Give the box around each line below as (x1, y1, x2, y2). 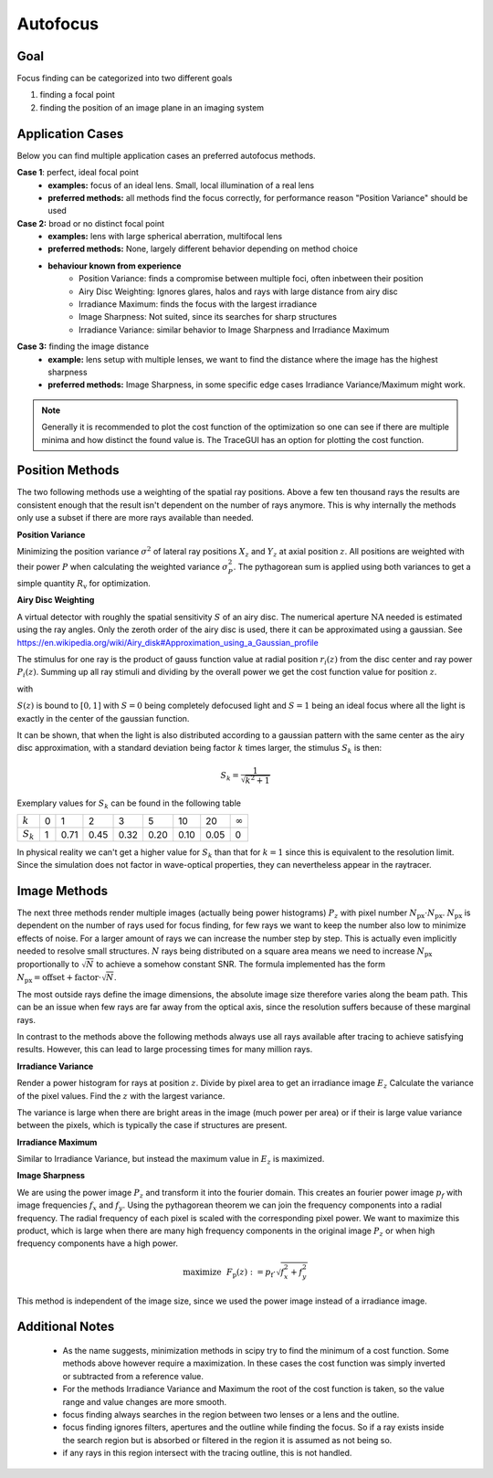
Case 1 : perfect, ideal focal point (16, 167, 139, 178)
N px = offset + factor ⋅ (16, 972, 102, 985)
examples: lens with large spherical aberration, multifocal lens (47, 231, 283, 242)
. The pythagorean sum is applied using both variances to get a (233, 562, 471, 573)
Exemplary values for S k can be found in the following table (16, 797, 242, 810)
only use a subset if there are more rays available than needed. (16, 512, 255, 523)
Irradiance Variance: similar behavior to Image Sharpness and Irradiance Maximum (79, 324, 390, 335)
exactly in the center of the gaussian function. (16, 713, 190, 723)
